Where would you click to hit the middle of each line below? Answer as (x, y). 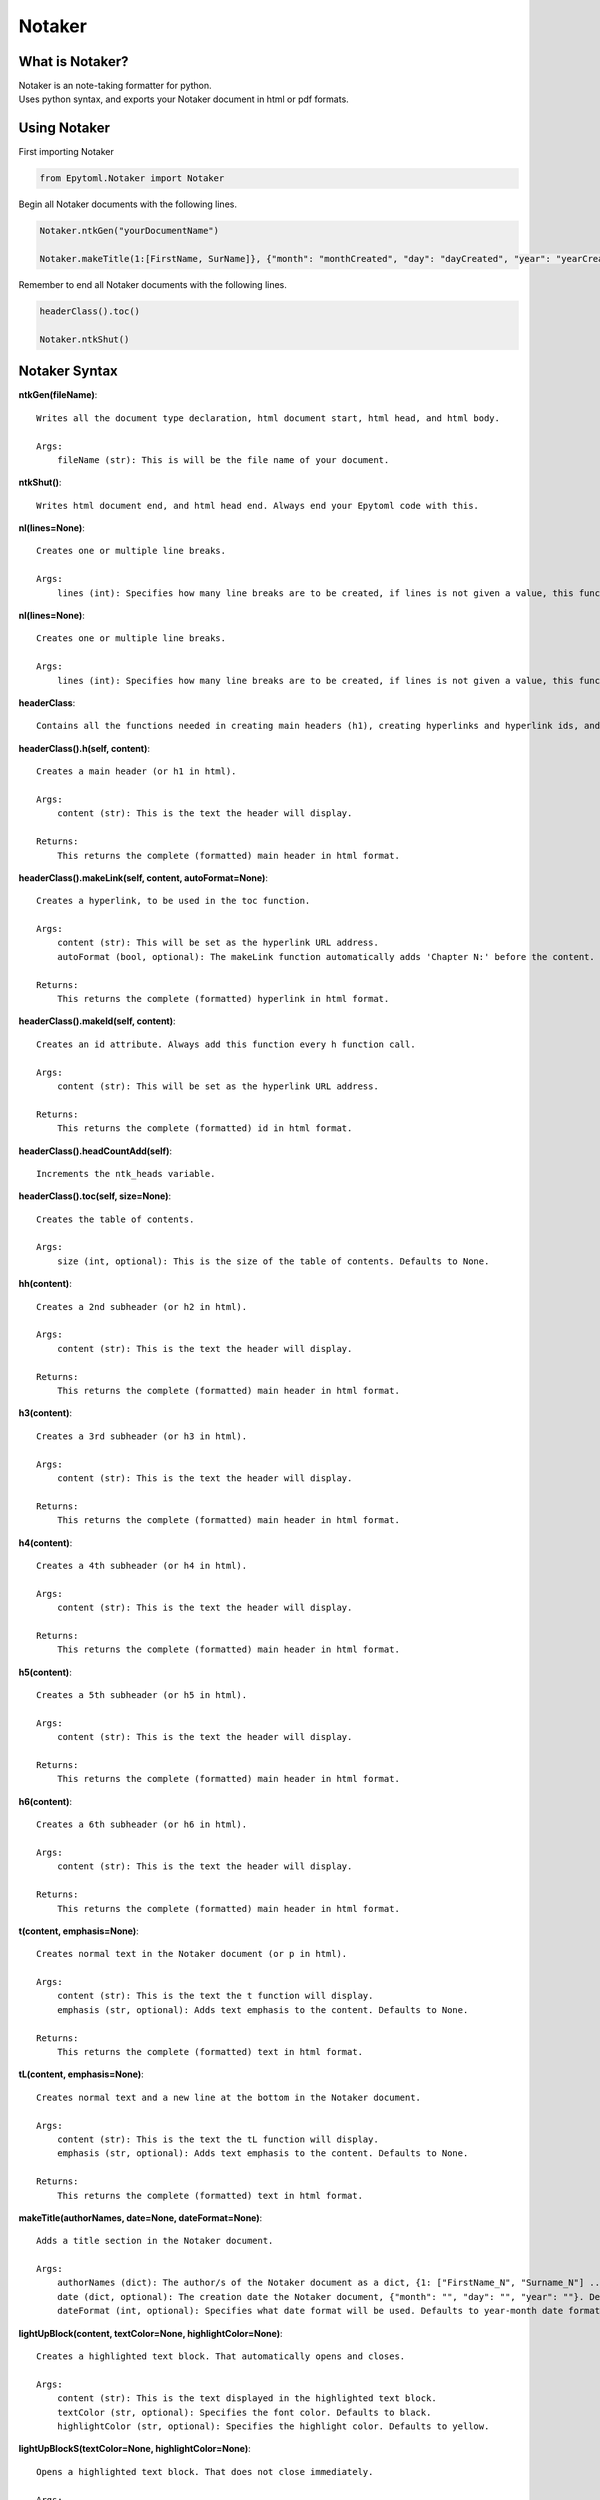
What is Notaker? (73, 61)
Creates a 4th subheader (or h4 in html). (142, 1565)
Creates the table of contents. (115, 1219)
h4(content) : (45, 1542)
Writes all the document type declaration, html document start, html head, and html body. (268, 418)
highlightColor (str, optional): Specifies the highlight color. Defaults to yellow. (273, 2426)
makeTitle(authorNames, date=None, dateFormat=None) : (140, 2217)
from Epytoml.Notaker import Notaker (132, 178)
